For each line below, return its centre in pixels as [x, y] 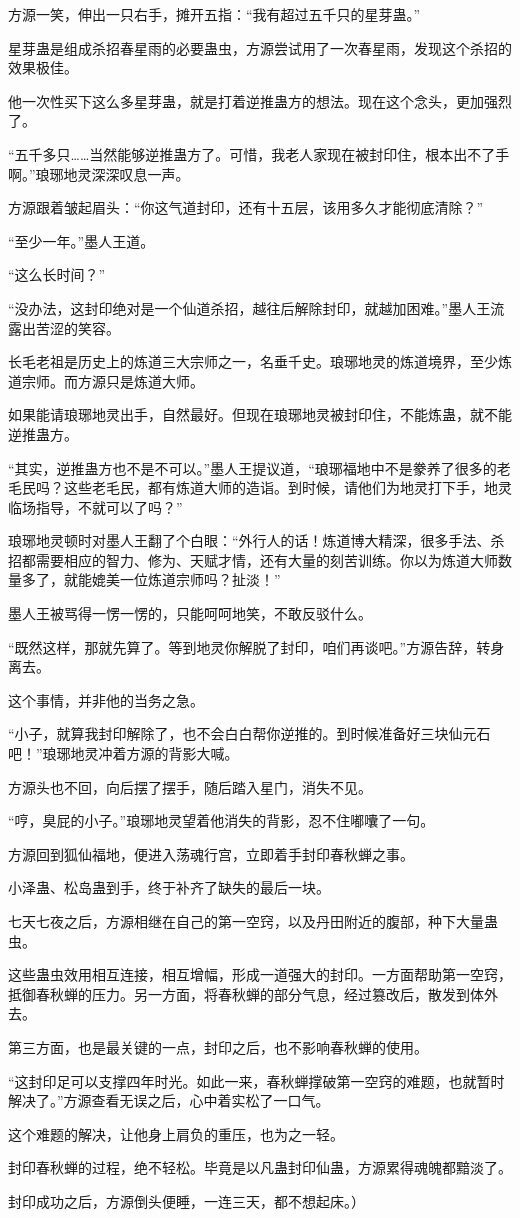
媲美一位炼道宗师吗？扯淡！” [186, 579]
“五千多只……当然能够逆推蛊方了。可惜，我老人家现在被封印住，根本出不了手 [259, 153]
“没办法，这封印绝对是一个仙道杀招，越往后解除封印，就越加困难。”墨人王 [249, 307]
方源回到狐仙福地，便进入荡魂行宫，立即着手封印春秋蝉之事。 [211, 853]
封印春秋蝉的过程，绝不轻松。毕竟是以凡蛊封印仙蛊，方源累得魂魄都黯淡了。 [260, 1167]
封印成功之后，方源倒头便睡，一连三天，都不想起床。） [186, 1200]
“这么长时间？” [57, 274]
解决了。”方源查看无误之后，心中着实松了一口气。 [169, 1100]
